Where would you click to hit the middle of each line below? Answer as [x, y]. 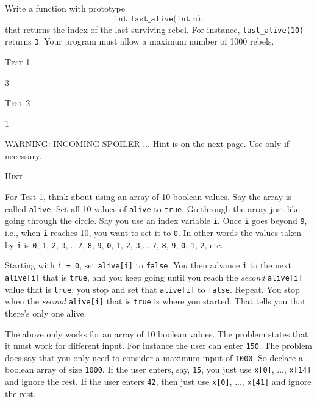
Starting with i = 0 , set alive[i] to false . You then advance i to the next [148, 265]
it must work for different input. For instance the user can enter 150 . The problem [159, 346]
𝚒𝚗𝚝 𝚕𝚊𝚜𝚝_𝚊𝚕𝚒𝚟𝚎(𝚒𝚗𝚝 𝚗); [158, 19]
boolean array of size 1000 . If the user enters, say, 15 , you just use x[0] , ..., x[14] [158, 369]
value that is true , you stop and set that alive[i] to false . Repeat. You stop [152, 289]
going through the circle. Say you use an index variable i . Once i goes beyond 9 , [156, 221]
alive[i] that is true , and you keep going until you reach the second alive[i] [154, 277]
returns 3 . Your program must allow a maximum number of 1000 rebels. [140, 41]
